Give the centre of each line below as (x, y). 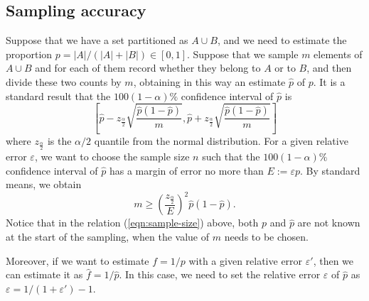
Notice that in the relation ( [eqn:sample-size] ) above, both (132, 223)
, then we (333, 260)
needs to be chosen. (267, 237)
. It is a (329, 81)
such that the (231, 157)
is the (59, 141)
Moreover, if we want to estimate (77, 260)
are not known (329, 223)
